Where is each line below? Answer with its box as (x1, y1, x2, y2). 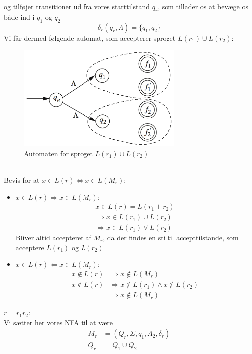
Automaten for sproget (24, 148, 93, 158)
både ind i (4, 11, 35, 22)
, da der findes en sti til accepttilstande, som (103, 233, 239, 243)
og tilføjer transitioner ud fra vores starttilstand (4, 1, 150, 11)
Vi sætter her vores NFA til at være (4, 317, 113, 327)
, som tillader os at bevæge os (158, 1, 249, 11)
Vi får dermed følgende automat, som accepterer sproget (4, 32, 176, 43)
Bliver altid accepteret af (15, 233, 91, 243)
